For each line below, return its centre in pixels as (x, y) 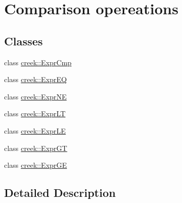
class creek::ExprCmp (38, 62)
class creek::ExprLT (35, 113)
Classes (24, 41)
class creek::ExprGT (36, 148)
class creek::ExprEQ (36, 79)
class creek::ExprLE (35, 130)
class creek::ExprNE (36, 96)
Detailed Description (60, 193)
